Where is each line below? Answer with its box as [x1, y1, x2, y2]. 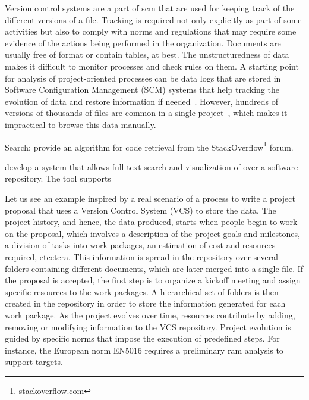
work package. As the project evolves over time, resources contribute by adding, [5, 308, 295, 321]
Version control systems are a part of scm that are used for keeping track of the [5, 2, 295, 14]
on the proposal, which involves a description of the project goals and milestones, [5, 227, 300, 239]
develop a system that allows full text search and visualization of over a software [5, 160, 298, 173]
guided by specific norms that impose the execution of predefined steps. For [5, 332, 280, 345]
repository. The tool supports [5, 172, 111, 185]
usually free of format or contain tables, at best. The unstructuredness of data [5, 48, 289, 61]
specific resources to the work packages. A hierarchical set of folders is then [5, 285, 279, 298]
